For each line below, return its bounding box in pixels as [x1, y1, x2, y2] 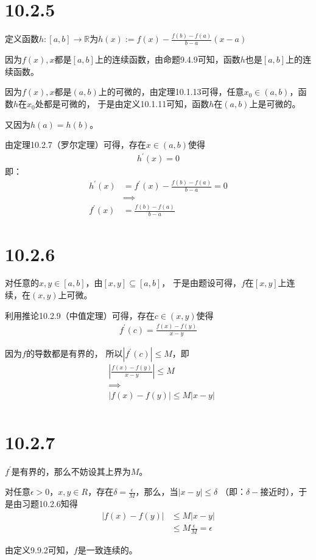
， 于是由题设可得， [161, 276, 241, 289]
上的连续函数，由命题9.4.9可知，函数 [94, 53, 241, 66]
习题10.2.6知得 [21, 497, 78, 510]
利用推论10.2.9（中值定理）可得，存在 [5, 309, 155, 321]
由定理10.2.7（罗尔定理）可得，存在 [5, 138, 146, 151]
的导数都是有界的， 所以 [26, 347, 123, 360]
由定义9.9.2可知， [5, 544, 74, 556]
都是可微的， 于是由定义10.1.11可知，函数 [43, 97, 209, 110]
